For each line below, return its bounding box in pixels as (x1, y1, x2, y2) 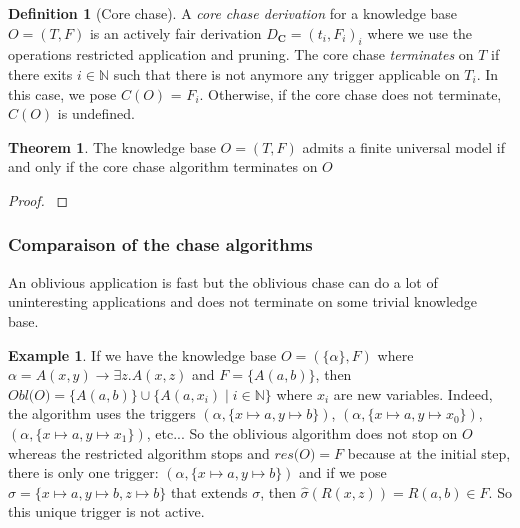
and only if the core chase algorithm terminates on (8, 156, 318, 177)
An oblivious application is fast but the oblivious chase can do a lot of (8, 271, 438, 292)
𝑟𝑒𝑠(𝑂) (274, 447, 316, 462)
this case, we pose (8, 83, 117, 104)
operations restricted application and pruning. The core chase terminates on (8, 44, 474, 65)
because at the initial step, (347, 442, 511, 463)
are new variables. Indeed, (333, 383, 493, 404)
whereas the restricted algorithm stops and (8, 442, 270, 463)
